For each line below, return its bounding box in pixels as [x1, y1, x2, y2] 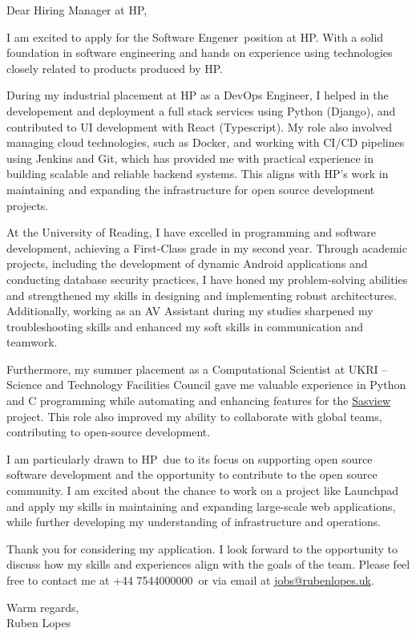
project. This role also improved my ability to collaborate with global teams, [6, 407, 382, 424]
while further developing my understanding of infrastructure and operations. [6, 513, 382, 530]
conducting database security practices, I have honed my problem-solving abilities [6, 270, 408, 287]
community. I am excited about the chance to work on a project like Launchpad [6, 482, 399, 499]
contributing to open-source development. [6, 423, 211, 440]
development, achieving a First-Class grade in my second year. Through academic [6, 239, 407, 256]
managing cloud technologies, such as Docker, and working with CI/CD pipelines [6, 134, 405, 151]
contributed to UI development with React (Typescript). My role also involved [6, 118, 393, 135]
